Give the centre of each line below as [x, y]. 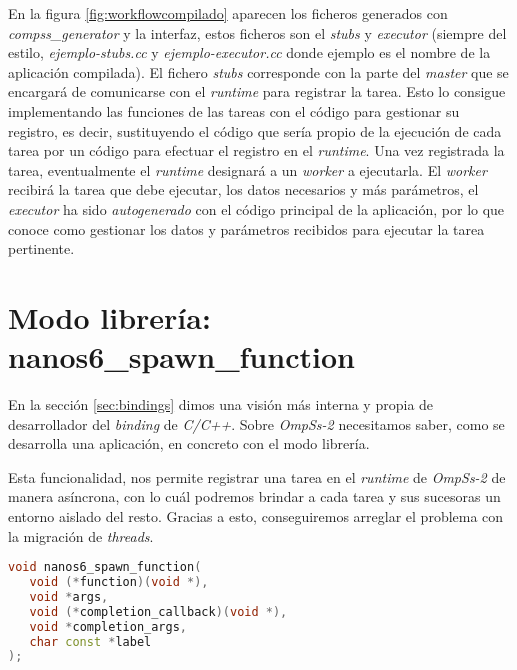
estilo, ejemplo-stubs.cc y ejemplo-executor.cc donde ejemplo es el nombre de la [249, 52]
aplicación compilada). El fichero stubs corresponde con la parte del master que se [258, 71]
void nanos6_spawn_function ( [105, 567]
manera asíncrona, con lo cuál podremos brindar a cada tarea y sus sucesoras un [254, 496]
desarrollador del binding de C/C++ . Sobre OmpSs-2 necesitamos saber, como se [256, 423]
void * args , [69, 596]
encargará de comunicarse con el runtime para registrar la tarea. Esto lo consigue [257, 91]
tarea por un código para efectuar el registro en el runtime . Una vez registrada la [256, 150]
